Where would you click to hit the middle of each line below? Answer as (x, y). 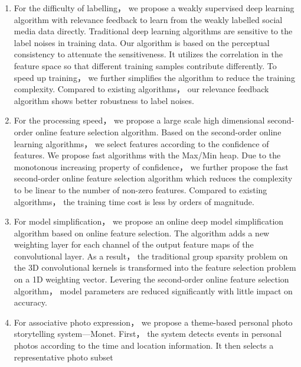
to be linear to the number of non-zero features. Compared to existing (140, 189)
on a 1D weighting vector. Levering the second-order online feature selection (151, 279)
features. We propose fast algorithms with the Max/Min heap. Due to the (147, 155)
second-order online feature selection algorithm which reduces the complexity (153, 178)
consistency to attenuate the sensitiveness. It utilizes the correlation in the (148, 54)
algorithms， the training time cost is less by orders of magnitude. (134, 201)
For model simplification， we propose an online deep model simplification (149, 221)
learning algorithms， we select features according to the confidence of (141, 143)
